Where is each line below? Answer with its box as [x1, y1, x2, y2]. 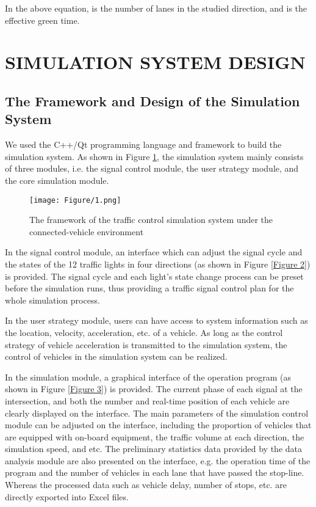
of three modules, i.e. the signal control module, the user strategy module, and [5, 162, 299, 175]
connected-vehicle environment [29, 225, 144, 238]
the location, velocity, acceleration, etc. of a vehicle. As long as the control [5, 326, 283, 338]
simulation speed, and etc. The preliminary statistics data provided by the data [5, 442, 303, 455]
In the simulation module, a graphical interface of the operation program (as [5, 370, 291, 383]
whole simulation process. [5, 293, 100, 306]
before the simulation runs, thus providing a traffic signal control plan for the [5, 282, 294, 294]
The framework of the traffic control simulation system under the [29, 213, 273, 226]
